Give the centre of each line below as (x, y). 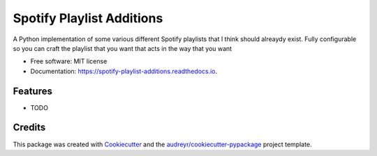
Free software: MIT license (69, 61)
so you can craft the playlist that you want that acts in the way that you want (123, 48)
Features (32, 91)
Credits (29, 128)
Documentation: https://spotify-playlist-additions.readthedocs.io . (124, 71)
